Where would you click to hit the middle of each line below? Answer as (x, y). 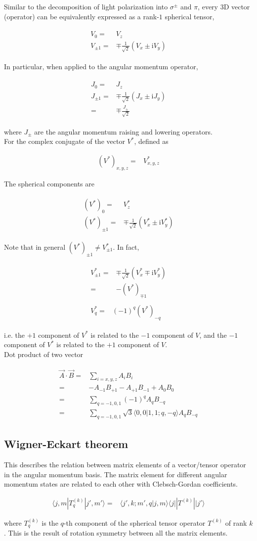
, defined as (151, 141)
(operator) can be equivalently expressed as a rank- (82, 16)
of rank (236, 522)
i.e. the (14, 335)
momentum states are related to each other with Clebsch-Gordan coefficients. (121, 484)
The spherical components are (49, 183)
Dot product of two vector (44, 354)
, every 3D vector (224, 6)
